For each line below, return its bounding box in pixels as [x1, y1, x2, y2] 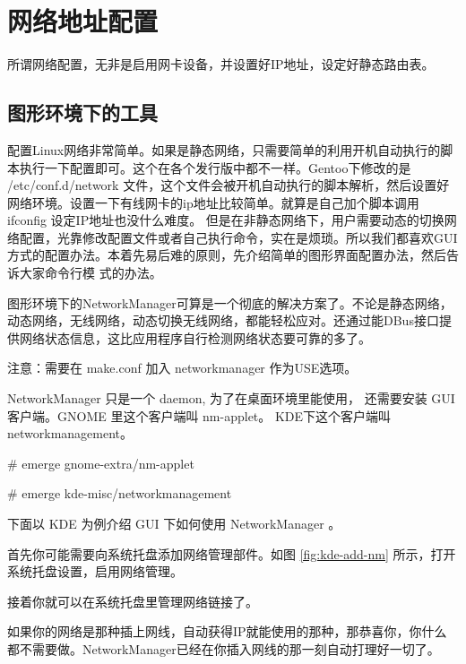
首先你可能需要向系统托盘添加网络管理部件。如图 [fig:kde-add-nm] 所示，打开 [7, 544, 456, 563]
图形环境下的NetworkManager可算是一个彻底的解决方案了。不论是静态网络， [7, 293, 453, 312]
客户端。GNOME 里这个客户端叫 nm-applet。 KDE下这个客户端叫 [7, 406, 392, 425]
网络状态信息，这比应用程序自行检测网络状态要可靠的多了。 [19, 328, 371, 347]
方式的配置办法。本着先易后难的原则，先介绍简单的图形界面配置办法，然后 [7, 246, 446, 264]
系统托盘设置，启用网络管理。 [7, 562, 183, 581]
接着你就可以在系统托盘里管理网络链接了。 [7, 591, 258, 610]
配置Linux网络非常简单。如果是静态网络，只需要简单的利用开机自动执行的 [7, 140, 441, 159]
